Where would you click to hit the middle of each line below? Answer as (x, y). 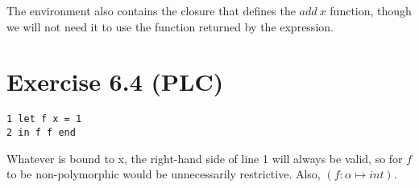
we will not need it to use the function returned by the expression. (170, 26)
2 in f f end (41, 132)
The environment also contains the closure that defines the (151, 10)
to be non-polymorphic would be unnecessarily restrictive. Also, (164, 174)
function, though (371, 10)
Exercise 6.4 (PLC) (115, 82)
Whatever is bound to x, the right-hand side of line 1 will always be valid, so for (205, 158)
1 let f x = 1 (44, 119)
